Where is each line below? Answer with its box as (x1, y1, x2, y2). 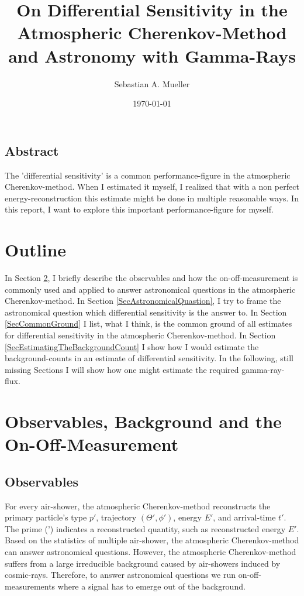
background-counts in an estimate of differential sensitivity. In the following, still (5, 352, 293, 364)
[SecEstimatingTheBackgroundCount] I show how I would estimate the (5, 340, 259, 352)
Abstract (5, 141, 59, 159)
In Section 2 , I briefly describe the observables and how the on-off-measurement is (5, 272, 298, 283)
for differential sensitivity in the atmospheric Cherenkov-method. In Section (5, 328, 276, 341)
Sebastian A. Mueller (114, 77, 190, 90)
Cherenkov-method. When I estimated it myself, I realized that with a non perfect (5, 180, 299, 193)
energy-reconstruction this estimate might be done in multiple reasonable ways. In (5, 191, 299, 204)
